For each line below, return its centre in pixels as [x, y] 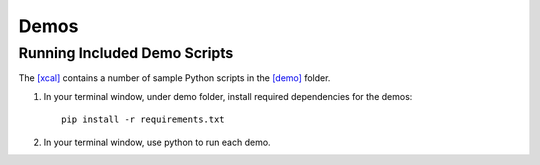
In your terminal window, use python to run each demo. [157, 142]
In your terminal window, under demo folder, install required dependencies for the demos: [228, 96]
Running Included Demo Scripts [126, 53]
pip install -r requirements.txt [143, 119]
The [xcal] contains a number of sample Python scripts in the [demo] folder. [174, 78]
